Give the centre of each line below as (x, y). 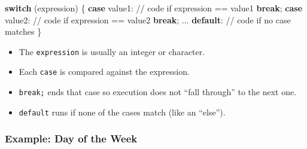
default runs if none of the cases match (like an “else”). (122, 112)
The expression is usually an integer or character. (112, 51)
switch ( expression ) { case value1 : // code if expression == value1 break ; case (154, 8)
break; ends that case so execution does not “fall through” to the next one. (158, 92)
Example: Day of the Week (71, 139)
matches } (23, 31)
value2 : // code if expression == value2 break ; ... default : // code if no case (148, 19)
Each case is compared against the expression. (104, 72)
